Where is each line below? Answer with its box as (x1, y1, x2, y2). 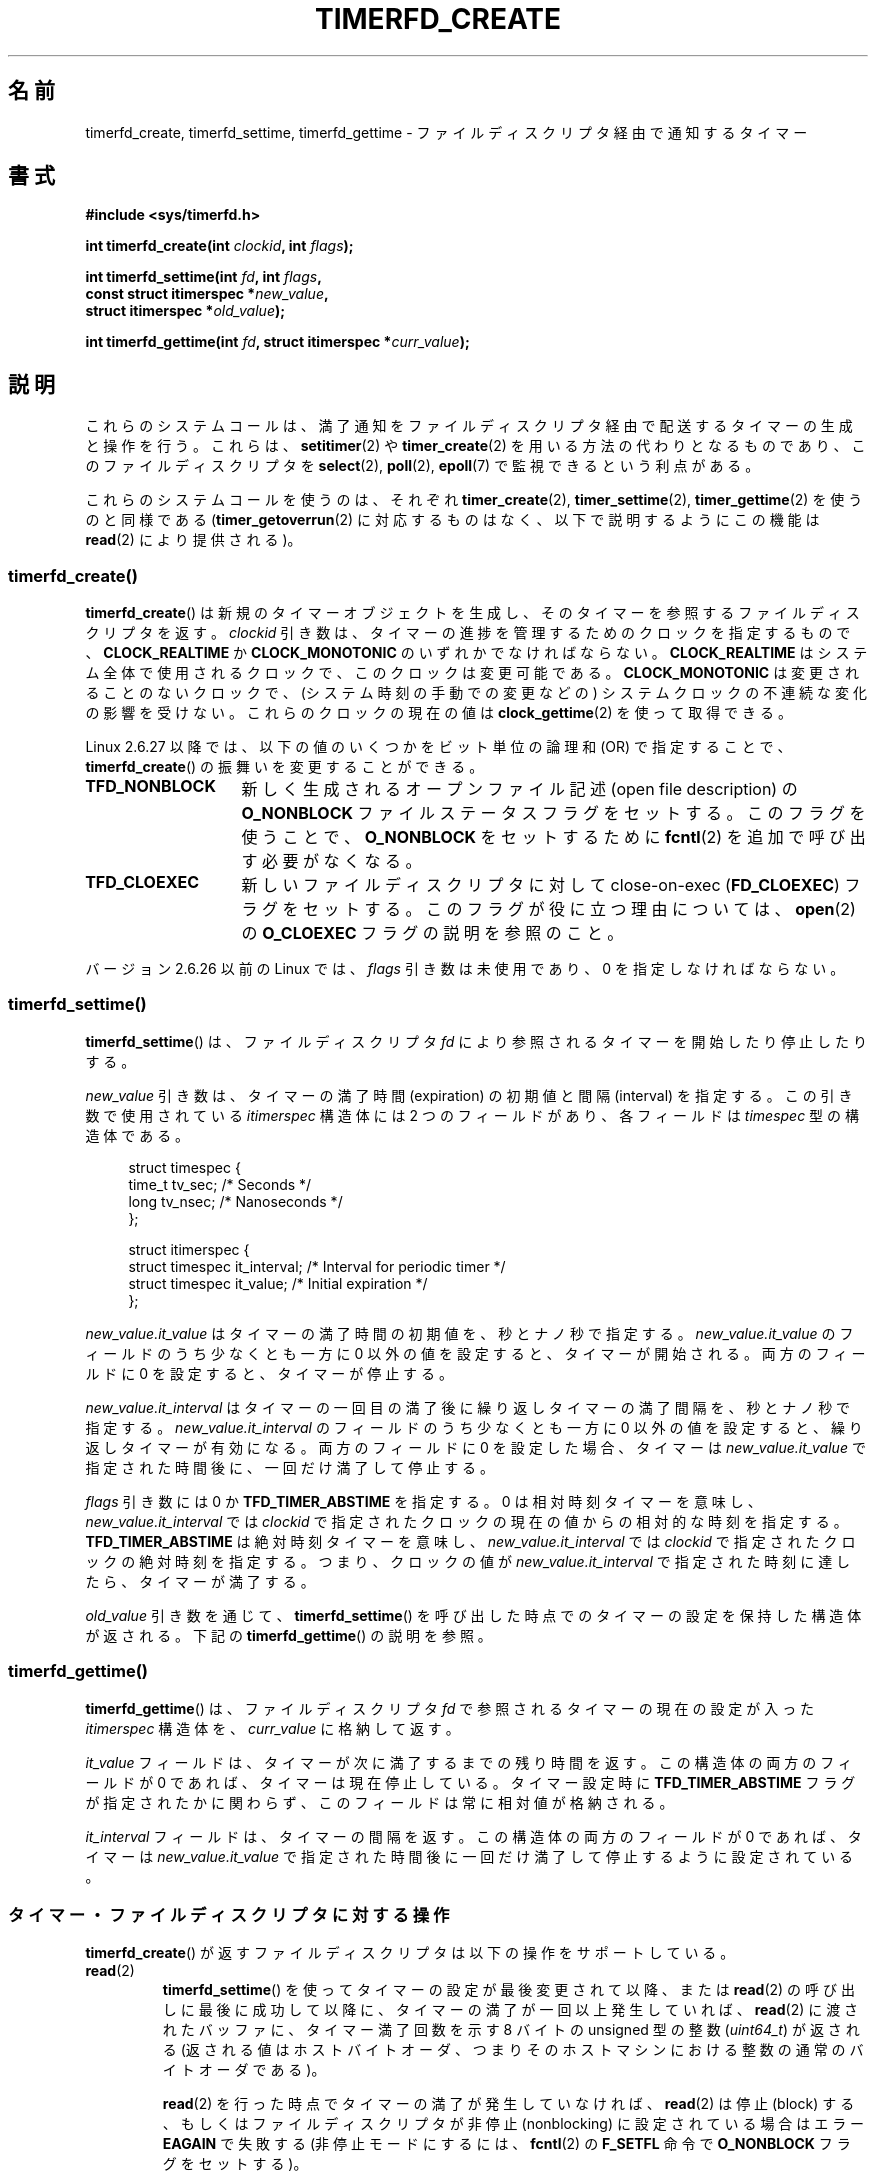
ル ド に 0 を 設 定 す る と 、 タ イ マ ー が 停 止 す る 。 (85, 1364, 453, 1382)
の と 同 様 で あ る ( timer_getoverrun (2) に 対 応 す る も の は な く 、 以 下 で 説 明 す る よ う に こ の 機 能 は (85, 511, 820, 529)
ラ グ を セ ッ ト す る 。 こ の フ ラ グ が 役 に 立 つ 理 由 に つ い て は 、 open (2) (241, 899, 856, 920)
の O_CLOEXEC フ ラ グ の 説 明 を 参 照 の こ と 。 (241, 923, 624, 944)
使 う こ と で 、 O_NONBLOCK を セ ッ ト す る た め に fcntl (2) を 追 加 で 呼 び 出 (241, 827, 866, 848)
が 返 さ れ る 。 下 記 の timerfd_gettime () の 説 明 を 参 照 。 (85, 1626, 492, 1644)
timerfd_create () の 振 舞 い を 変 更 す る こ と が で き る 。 (85, 758, 484, 776)
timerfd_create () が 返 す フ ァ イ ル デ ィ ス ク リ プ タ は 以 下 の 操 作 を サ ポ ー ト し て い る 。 (85, 1944, 735, 1962)
